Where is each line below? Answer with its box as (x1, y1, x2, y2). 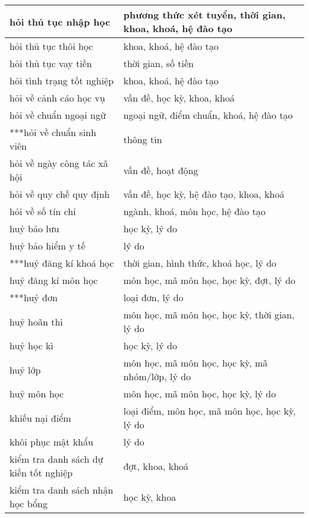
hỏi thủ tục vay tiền (10, 56, 92, 70)
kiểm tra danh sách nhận (10, 483, 113, 497)
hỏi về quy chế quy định (10, 187, 110, 201)
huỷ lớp (10, 362, 41, 377)
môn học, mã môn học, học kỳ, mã (123, 356, 268, 369)
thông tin (123, 132, 162, 146)
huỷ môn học (10, 387, 64, 400)
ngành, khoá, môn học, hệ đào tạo (123, 204, 266, 218)
